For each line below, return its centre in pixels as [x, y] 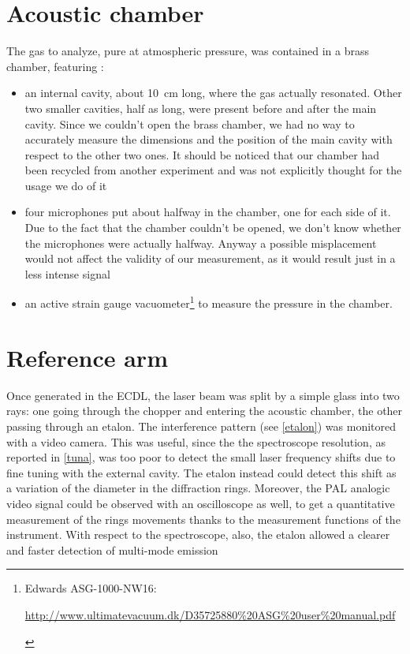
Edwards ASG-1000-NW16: [91, 588]
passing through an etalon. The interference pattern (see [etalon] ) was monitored [201, 426]
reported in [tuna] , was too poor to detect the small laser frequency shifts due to [201, 457]
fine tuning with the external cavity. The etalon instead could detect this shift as [201, 472]
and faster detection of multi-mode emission [112, 549]
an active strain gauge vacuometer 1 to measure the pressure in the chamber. [209, 302]
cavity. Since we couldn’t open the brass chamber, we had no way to [190, 123]
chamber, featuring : [55, 66]
